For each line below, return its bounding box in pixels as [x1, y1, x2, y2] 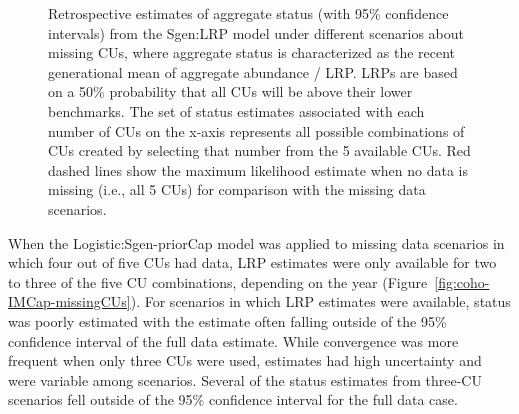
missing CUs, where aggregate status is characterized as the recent [48, 42, 456, 63]
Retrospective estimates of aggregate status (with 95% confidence [48, 3, 449, 23]
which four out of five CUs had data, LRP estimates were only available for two [8, 252, 497, 273]
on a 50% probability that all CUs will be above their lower [48, 81, 413, 102]
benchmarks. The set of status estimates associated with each [48, 100, 425, 121]
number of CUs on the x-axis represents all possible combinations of [48, 120, 465, 141]
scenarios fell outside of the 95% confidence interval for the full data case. [8, 389, 458, 410]
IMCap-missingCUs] [8, 291, 131, 312]
